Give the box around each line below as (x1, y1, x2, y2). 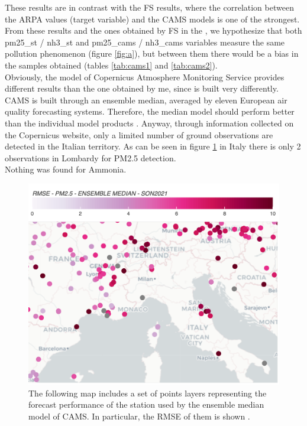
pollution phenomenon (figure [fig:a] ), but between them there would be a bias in (5, 47, 299, 60)
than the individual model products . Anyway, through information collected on (5, 116, 294, 129)
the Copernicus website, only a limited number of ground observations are (5, 128, 273, 141)
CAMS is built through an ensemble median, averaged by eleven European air (5, 93, 287, 106)
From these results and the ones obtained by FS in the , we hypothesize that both (5, 24, 302, 37)
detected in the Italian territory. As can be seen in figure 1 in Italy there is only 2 (5, 140, 301, 152)
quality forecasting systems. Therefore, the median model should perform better (5, 105, 295, 118)
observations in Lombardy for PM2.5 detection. (5, 151, 176, 164)
